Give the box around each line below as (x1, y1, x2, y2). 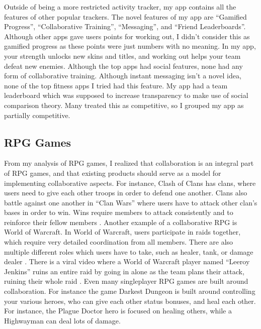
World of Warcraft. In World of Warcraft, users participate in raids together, (4, 227, 241, 237)
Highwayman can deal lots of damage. (4, 315, 121, 325)
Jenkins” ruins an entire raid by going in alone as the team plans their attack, (4, 266, 244, 276)
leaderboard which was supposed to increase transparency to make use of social (4, 90, 248, 100)
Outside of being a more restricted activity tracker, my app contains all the (4, 2, 236, 12)
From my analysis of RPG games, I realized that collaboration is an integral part (4, 158, 254, 168)
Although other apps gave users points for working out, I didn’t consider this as (4, 31, 250, 41)
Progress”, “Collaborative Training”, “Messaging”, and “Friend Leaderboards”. (4, 21, 246, 32)
